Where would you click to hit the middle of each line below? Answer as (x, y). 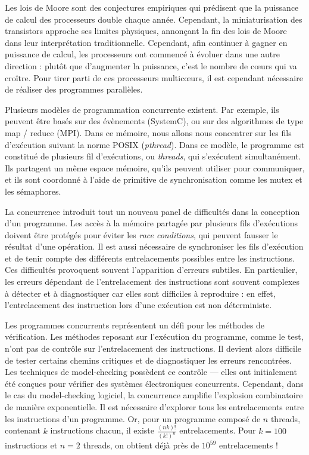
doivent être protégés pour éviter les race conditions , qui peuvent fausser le (141, 234)
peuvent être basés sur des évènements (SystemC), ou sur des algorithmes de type (154, 121)
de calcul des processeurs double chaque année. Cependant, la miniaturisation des (154, 19)
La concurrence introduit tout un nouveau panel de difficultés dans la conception (152, 211)
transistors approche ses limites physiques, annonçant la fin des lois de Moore (146, 31)
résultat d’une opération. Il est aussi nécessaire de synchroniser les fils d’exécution (154, 246)
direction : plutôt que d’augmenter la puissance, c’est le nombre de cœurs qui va (151, 65)
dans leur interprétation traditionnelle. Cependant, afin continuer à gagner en (146, 42)
